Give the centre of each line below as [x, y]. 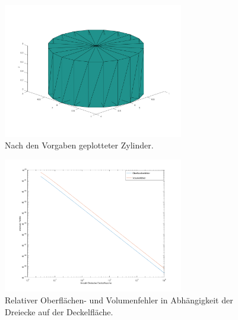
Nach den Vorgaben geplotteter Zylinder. [79, 145]
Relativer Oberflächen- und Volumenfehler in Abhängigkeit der [119, 300]
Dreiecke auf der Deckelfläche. [59, 311]
